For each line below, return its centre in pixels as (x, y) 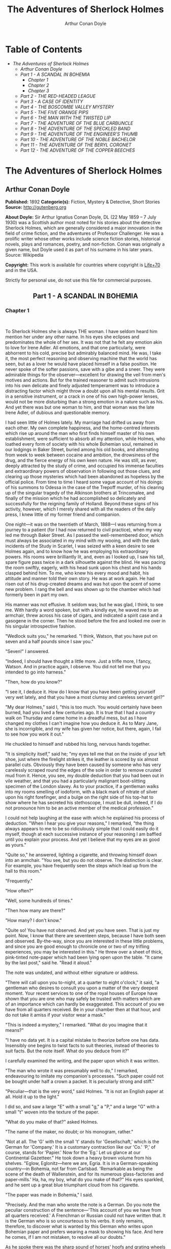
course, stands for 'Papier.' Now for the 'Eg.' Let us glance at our (73, 1153)
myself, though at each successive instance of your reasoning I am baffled (83, 834)
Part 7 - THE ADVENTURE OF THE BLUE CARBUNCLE (77, 123)
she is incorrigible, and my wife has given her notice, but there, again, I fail (83, 729)
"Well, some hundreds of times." (39, 901)
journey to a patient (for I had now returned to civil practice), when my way (84, 530)
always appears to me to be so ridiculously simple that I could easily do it (82, 829)
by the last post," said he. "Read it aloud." (49, 963)
